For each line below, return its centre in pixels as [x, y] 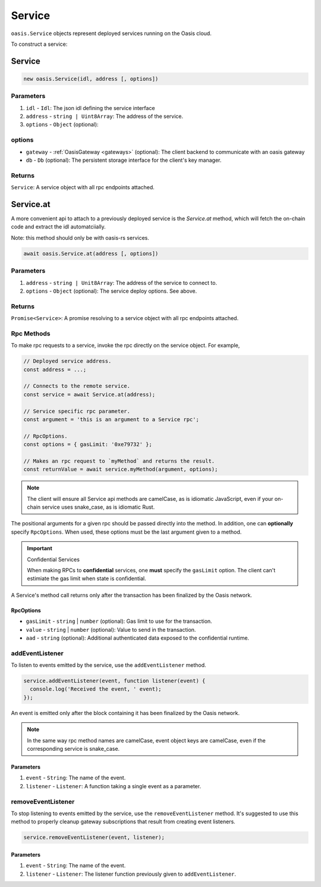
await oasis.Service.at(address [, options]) [91, 253]
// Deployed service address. [67, 361]
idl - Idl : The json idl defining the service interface [90, 108]
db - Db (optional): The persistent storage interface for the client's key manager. [124, 160]
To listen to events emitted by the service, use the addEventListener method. [108, 665]
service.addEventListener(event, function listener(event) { [114, 681]
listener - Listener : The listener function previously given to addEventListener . [131, 874]
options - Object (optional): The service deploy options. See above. [111, 291]
